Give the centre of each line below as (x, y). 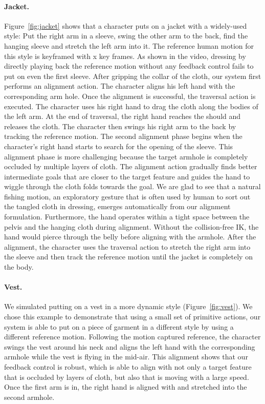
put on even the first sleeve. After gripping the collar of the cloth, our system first (133, 76)
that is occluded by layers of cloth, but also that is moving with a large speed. (127, 377)
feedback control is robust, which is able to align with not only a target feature (128, 367)
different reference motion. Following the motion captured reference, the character (132, 337)
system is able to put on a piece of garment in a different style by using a (119, 326)
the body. (19, 267)
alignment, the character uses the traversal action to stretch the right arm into (127, 246)
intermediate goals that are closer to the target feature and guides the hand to (127, 176)
